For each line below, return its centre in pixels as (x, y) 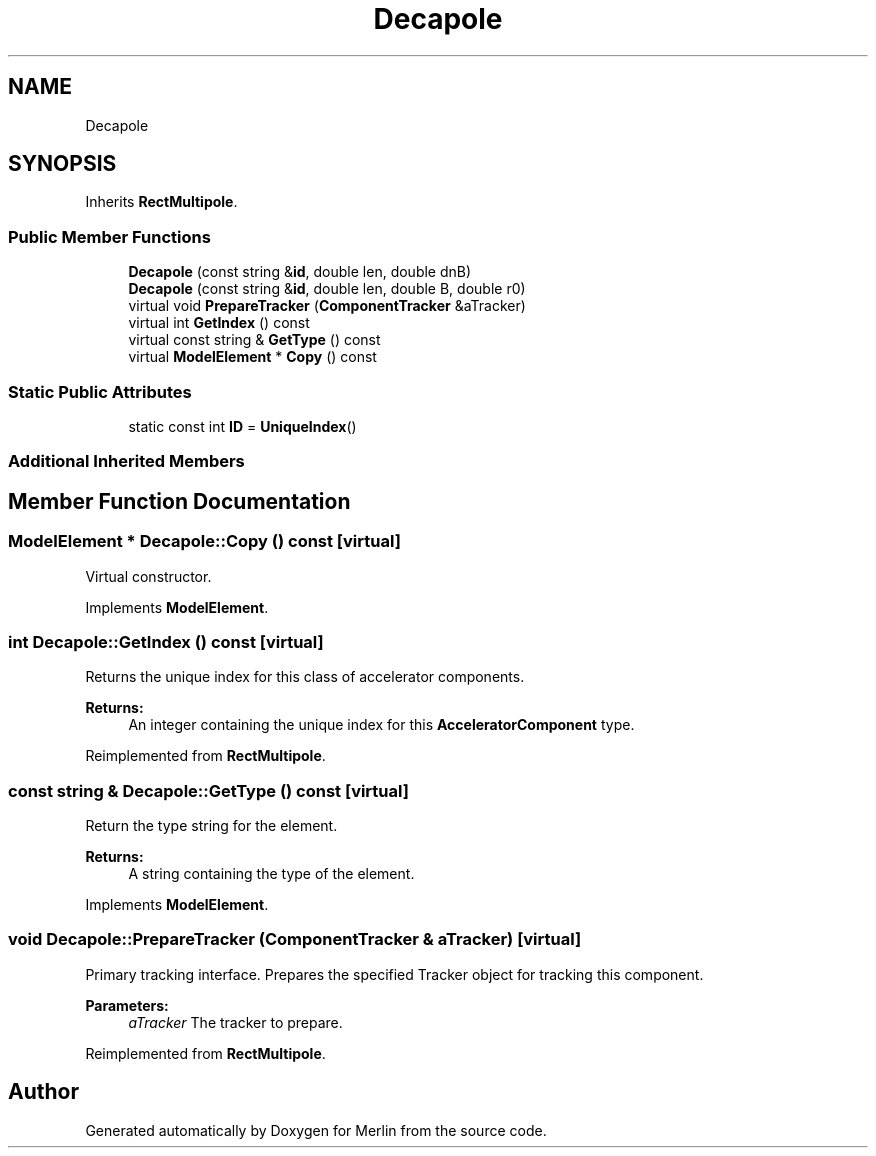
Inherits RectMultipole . (161, 202)
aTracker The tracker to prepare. (235, 1022)
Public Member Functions (109, 236)
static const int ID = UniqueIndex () (242, 426)
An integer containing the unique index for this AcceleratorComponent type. (381, 725)
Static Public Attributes (100, 391)
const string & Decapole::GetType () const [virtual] (208, 790)
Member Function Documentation (179, 501)
